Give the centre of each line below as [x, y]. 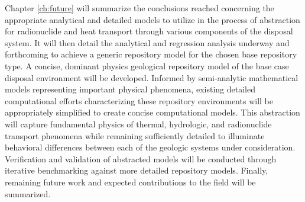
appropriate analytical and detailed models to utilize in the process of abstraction [152, 19]
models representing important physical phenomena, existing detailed [130, 89]
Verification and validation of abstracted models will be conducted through [141, 158]
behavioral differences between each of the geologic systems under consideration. [150, 147]
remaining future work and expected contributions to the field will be [130, 182]
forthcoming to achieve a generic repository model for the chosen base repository [151, 54]
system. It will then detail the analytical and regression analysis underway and [147, 42]
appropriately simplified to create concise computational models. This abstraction [152, 112]
